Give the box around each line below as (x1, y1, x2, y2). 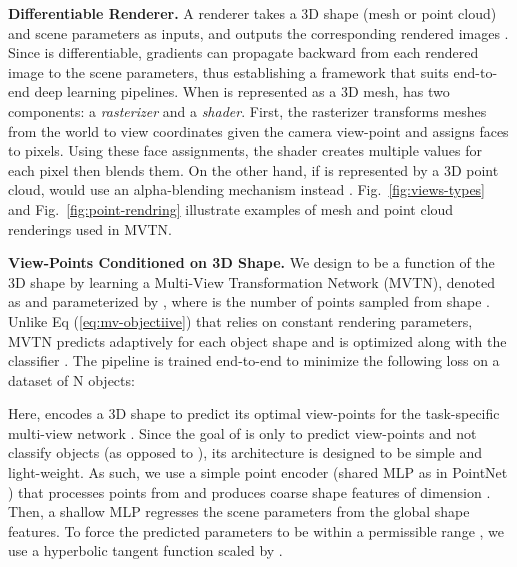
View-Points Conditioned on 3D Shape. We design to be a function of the (8, 252, 495, 273)
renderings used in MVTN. (8, 218, 172, 239)
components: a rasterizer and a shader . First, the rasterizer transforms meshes (8, 100, 487, 121)
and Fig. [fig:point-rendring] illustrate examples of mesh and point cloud (8, 198, 454, 219)
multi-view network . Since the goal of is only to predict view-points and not (8, 422, 477, 443)
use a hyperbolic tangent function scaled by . (8, 540, 283, 561)
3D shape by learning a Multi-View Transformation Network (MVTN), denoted (8, 271, 496, 292)
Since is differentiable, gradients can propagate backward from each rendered (8, 42, 479, 63)
